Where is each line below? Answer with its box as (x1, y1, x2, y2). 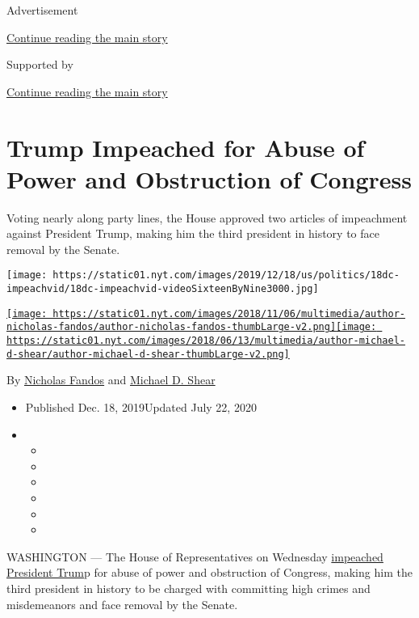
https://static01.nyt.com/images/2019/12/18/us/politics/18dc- (52, 269, 400, 281)
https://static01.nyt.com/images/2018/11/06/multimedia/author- (52, 307, 405, 320)
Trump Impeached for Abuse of (6, 130, 365, 163)
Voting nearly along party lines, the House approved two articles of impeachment (6, 209, 408, 226)
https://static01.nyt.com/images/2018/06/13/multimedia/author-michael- (6, 335, 405, 347)
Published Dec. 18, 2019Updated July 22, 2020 (25, 399, 257, 415)
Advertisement (6, 2, 78, 18)
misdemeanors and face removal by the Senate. (6, 595, 238, 612)
